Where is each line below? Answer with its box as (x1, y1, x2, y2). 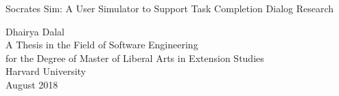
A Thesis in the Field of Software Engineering (5, 37, 198, 52)
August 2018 (5, 77, 58, 91)
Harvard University (5, 64, 86, 78)
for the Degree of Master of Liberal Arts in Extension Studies (5, 50, 264, 65)
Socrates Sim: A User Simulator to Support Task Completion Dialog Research (5, 1, 334, 15)
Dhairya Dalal (5, 24, 65, 38)
